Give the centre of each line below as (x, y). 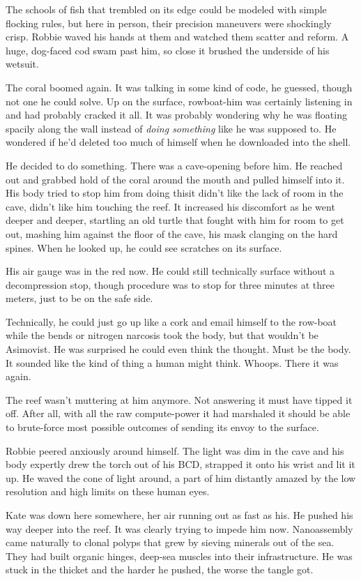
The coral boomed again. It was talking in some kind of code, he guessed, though (179, 87)
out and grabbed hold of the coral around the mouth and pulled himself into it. (175, 179)
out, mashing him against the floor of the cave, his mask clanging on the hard (172, 233)
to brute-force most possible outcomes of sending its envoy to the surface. (162, 427)
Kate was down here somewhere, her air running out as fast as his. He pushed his (179, 515)
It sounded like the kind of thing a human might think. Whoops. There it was (172, 362)
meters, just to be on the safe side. (79, 298)
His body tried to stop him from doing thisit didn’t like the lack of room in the (175, 193)
